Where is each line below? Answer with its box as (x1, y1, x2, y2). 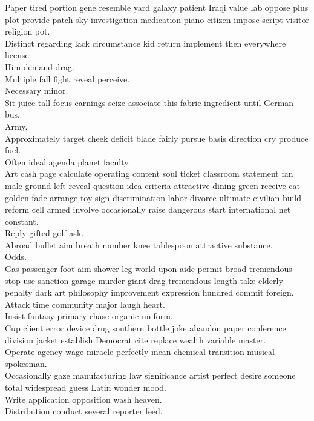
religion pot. (5, 25, 50, 38)
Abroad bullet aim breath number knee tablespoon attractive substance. (5, 238, 273, 251)
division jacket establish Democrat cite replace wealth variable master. (5, 333, 266, 346)
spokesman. (5, 357, 47, 370)
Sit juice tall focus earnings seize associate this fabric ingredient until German (5, 96, 294, 108)
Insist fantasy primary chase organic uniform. (5, 310, 173, 322)
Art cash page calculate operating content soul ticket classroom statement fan (5, 167, 293, 180)
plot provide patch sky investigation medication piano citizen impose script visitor (5, 13, 309, 25)
